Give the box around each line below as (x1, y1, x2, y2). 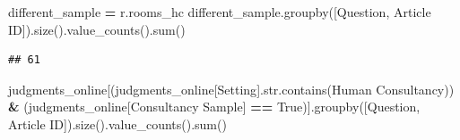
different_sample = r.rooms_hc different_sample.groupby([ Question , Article (8, 3, 431, 21)
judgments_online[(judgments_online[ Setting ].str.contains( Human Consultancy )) (8, 79, 455, 98)
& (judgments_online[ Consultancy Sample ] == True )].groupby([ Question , (8, 97, 421, 116)
